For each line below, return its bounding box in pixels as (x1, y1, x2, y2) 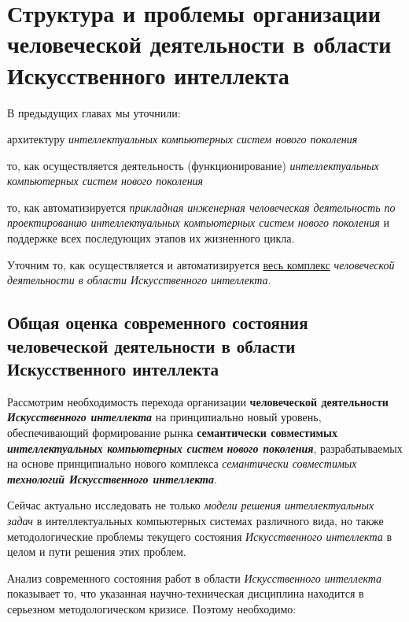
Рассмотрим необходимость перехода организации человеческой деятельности (7, 393, 389, 409)
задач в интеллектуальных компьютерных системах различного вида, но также (7, 512, 384, 528)
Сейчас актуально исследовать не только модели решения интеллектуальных (7, 497, 374, 513)
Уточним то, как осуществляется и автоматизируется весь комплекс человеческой (7, 256, 395, 272)
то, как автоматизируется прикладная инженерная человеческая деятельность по (7, 198, 396, 215)
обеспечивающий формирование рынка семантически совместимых (7, 424, 337, 441)
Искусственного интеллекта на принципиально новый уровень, (7, 409, 322, 425)
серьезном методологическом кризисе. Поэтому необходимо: (7, 600, 297, 616)
